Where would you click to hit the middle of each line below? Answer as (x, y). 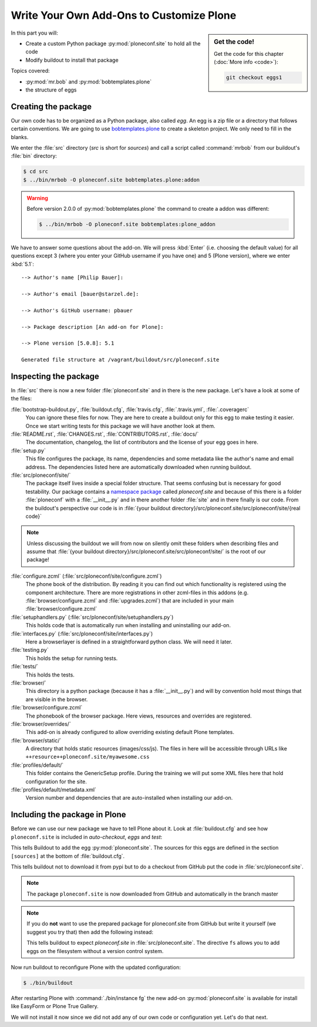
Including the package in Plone (68, 815)
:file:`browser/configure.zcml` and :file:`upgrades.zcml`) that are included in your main (130, 601)
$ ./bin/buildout (48, 983)
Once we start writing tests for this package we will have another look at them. (120, 426)
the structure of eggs (51, 90)
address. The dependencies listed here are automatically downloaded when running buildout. (139, 467)
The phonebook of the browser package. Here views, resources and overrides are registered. (139, 716)
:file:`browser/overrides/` (41, 724)
